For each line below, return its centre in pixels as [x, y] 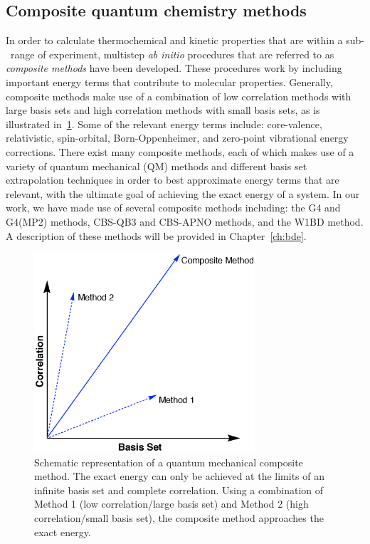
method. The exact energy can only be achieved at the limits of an [180, 476]
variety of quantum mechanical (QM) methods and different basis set [157, 166]
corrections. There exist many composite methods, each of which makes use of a [180, 151]
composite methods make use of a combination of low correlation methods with [179, 96]
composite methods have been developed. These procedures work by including [174, 68]
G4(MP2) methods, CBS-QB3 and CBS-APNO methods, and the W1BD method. [185, 221]
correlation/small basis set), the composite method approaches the [179, 518]
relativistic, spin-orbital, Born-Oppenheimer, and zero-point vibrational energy [177, 138]
